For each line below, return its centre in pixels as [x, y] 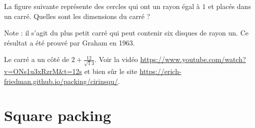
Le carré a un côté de [37, 59]
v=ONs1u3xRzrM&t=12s [43, 71]
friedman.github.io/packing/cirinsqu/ [61, 81]
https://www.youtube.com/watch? [193, 59]
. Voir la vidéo [116, 59]
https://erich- [160, 71]
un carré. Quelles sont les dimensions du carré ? [77, 16]
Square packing [58, 115]
